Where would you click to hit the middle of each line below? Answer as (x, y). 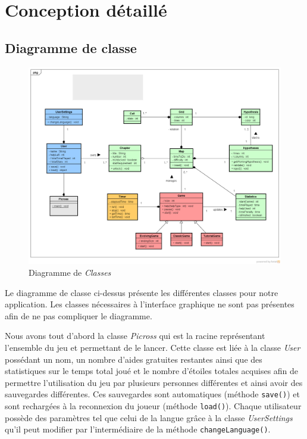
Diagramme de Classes (70, 272)
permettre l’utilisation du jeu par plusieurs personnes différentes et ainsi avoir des (154, 382)
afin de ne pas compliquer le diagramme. (79, 315)
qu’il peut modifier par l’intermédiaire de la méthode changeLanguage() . (138, 429)
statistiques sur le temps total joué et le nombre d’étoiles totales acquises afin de (152, 371)
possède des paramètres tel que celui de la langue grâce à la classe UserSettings (149, 417)
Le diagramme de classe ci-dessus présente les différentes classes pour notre (142, 292)
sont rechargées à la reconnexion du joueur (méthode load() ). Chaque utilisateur (153, 406)
